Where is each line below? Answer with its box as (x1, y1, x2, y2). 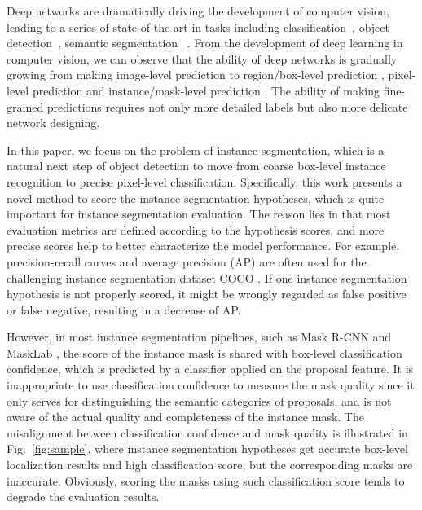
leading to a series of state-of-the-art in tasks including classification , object (7, 18, 390, 35)
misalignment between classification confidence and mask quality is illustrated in (7, 424, 408, 441)
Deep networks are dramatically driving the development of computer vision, (7, 2, 389, 19)
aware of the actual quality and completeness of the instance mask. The (7, 408, 364, 425)
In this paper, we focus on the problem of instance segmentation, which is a (7, 141, 385, 158)
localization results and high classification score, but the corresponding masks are (7, 456, 413, 473)
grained (7, 98, 44, 115)
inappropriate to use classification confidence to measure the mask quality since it (7, 376, 415, 393)
